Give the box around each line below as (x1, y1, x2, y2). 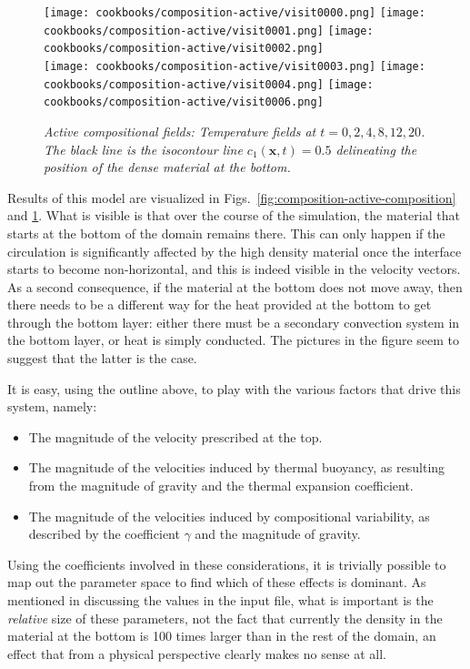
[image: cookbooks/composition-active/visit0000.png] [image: (44, 6, 425, 19)
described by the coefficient (28, 524, 180, 543)
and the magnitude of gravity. (195, 524, 361, 543)
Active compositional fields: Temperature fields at (44, 121, 316, 140)
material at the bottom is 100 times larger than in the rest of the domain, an (7, 626, 436, 645)
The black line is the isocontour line (44, 139, 243, 158)
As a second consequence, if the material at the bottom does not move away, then (7, 277, 463, 296)
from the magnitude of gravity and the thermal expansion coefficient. (28, 476, 414, 495)
